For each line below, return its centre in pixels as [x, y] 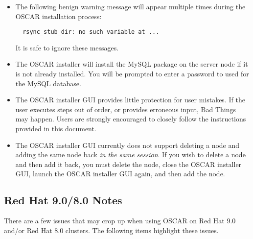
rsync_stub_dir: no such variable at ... [91, 32]
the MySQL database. [48, 83]
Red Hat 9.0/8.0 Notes [63, 200]
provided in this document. [56, 128]
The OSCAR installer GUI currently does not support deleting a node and [127, 145]
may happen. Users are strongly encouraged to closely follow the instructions [131, 119]
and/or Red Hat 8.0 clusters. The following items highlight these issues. [111, 230]
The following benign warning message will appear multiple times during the [130, 6]
